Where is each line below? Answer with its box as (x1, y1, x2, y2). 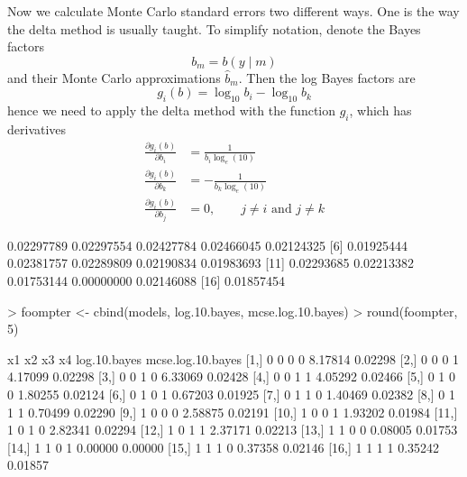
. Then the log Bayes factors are (238, 68, 416, 87)
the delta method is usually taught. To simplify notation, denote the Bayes (7, 19, 421, 38)
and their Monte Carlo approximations (7, 68, 221, 87)
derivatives (7, 119, 67, 138)
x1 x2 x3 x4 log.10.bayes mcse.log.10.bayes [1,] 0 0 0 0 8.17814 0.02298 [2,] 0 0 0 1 (7, 349, 460, 368)
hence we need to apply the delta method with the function (7, 101, 335, 120)
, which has (349, 101, 412, 120)
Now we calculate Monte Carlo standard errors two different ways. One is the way (7, 2, 460, 20)
